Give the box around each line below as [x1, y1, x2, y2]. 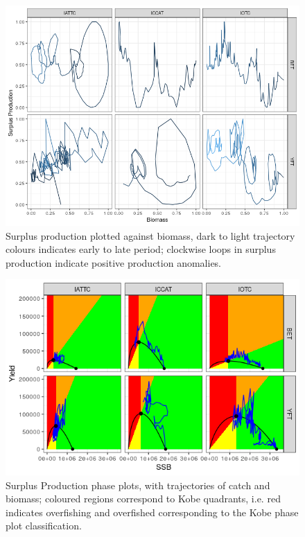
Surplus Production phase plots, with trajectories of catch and [6, 477, 270, 492]
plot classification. [6, 518, 82, 533]
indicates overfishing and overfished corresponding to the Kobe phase [6, 504, 299, 519]
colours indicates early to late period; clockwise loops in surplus [6, 242, 276, 256]
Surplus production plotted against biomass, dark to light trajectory [6, 228, 295, 243]
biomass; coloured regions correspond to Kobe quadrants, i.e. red [6, 491, 281, 506]
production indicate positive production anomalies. [6, 255, 222, 270]
